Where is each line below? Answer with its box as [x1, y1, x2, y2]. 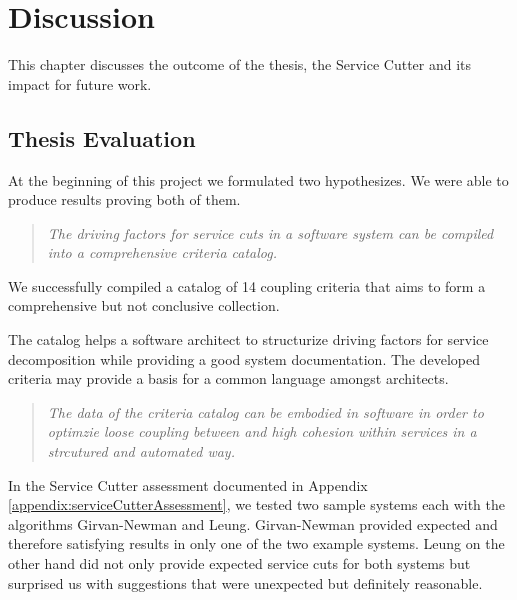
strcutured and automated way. [47, 441, 235, 462]
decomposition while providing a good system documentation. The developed [8, 348, 481, 369]
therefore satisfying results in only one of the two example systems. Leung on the [8, 533, 505, 554]
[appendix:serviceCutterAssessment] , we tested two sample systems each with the [8, 494, 505, 515]
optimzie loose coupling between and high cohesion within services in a [47, 421, 477, 442]
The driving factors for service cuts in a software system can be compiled [47, 222, 494, 243]
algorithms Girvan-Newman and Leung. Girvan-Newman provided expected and [8, 513, 498, 534]
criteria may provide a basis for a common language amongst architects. [8, 368, 449, 389]
